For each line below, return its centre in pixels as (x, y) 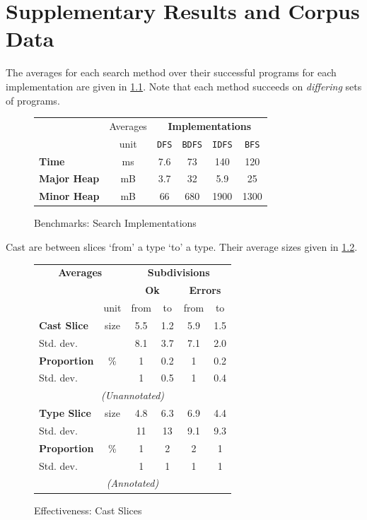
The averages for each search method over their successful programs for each (171, 72)
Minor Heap (69, 196)
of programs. (33, 100)
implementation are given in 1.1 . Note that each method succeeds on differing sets (184, 86)
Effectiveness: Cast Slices (88, 510)
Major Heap (69, 178)
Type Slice (65, 413)
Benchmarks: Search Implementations (115, 223)
